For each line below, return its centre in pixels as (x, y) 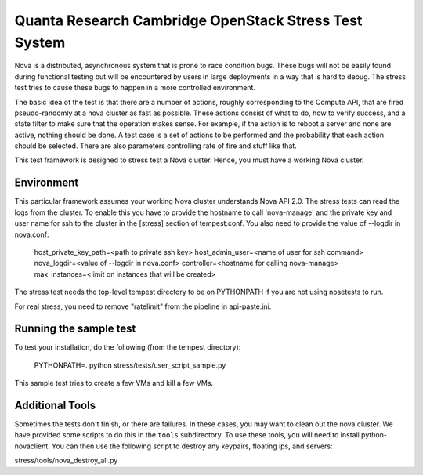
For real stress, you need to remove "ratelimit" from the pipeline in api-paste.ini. (143, 306)
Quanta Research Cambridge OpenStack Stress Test (188, 20)
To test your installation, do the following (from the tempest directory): (128, 347)
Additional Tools (55, 405)
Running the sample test (75, 329)
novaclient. (32, 446)
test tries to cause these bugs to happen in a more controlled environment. (135, 88)
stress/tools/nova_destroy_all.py (66, 460)
